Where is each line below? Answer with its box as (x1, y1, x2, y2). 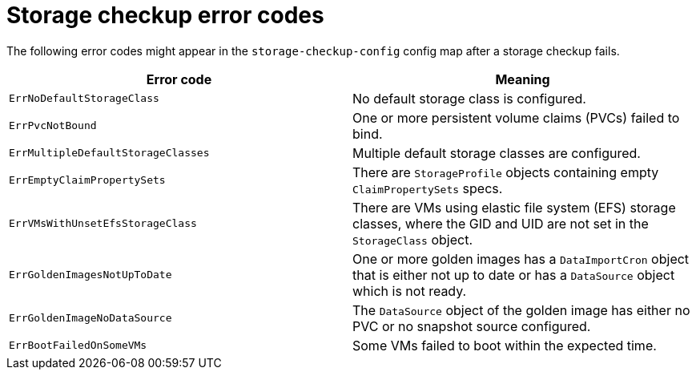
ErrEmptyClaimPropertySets (9, 174, 166, 187)
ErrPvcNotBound (9, 119, 97, 132)
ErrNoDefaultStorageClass (9, 92, 159, 105)
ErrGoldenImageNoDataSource (9, 312, 172, 325)
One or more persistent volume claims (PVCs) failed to (352, 109, 680, 126)
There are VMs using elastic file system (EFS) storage (352, 199, 676, 216)
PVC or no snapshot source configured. (352, 317, 591, 334)
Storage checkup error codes (6, 2, 324, 29)
